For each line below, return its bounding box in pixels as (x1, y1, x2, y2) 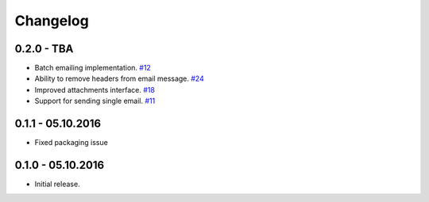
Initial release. (34, 179, 80, 189)
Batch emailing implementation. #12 (34, 63, 151, 73)
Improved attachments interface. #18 (34, 85, 155, 94)
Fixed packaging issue (34, 138, 109, 147)
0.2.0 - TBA (14, 42, 74, 55)
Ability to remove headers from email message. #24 (34, 74, 204, 83)
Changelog (14, 12, 89, 29)
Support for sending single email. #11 (34, 96, 156, 106)
